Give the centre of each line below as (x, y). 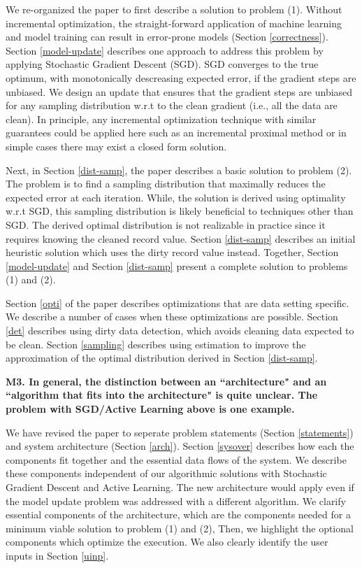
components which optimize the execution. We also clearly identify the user (167, 542)
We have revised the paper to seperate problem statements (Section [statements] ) (180, 432)
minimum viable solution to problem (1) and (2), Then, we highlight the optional (180, 528)
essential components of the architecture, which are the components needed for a (178, 514)
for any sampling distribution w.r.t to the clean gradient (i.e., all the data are (172, 105)
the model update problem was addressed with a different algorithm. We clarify (176, 500)
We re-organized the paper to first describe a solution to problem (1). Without (174, 9)
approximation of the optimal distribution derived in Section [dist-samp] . (162, 358)
